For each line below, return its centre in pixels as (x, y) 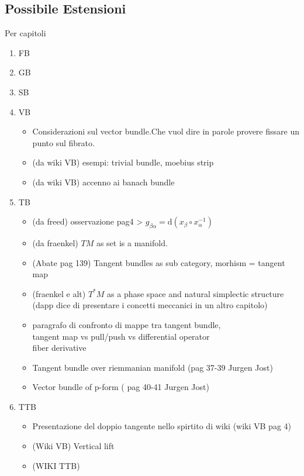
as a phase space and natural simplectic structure (196, 293)
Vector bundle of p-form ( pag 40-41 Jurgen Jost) (121, 387)
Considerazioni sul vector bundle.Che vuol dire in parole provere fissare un (166, 131)
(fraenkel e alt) (59, 293)
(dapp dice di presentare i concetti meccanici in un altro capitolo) (150, 305)
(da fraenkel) (55, 242)
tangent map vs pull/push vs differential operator (121, 336)
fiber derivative (59, 348)
